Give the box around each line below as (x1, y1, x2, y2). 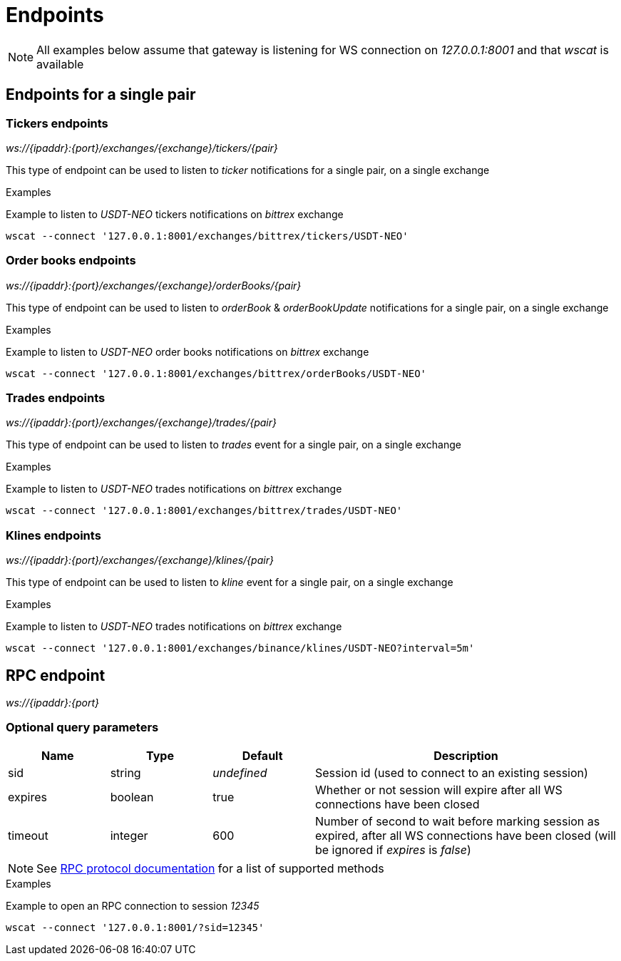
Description (433, 748, 498, 763)
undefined (212, 765, 267, 780)
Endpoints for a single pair (6, 86, 196, 104)
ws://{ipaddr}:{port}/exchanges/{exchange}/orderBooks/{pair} (6, 279, 302, 292)
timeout (8, 828, 48, 843)
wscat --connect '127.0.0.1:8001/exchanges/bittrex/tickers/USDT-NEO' (6, 230, 409, 242)
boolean (110, 789, 154, 804)
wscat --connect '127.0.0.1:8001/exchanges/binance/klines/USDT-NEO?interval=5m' (6, 642, 475, 654)
